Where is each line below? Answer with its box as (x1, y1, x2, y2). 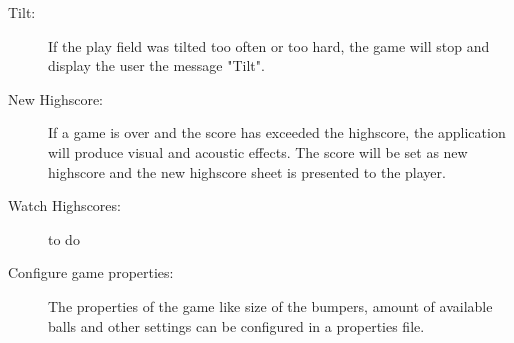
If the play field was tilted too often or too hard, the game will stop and (48, 35, 490, 56)
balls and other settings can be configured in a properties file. (48, 315, 425, 336)
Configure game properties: (8, 262, 174, 283)
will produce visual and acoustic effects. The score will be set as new (48, 141, 468, 162)
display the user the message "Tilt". (48, 55, 265, 76)
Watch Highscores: (8, 195, 121, 216)
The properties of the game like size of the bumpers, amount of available (48, 295, 493, 316)
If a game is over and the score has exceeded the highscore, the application (48, 122, 506, 143)
